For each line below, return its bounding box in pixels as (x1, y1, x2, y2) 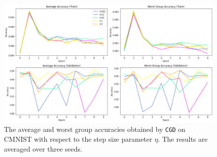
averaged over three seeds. (4, 143, 82, 154)
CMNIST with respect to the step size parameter (4, 134, 152, 144)
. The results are (158, 134, 208, 144)
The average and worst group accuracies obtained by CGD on (4, 124, 185, 134)
